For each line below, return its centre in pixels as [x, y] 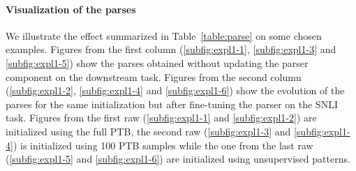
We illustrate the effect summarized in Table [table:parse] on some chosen [164, 35]
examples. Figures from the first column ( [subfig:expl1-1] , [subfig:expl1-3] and [171, 49]
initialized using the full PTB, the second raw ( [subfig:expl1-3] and [148, 131]
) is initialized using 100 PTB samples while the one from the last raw [163, 145]
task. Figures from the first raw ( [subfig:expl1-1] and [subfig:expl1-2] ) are [161, 118]
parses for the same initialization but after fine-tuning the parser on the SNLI [172, 104]
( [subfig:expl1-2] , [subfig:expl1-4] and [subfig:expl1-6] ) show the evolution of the [175, 90]
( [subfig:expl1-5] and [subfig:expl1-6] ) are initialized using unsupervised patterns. [178, 159]
